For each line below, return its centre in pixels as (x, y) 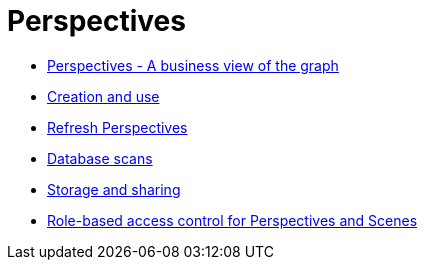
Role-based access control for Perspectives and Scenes (232, 220)
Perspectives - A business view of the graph (193, 65)
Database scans (100, 158)
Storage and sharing (114, 189)
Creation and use (103, 96)
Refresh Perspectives (117, 127)
